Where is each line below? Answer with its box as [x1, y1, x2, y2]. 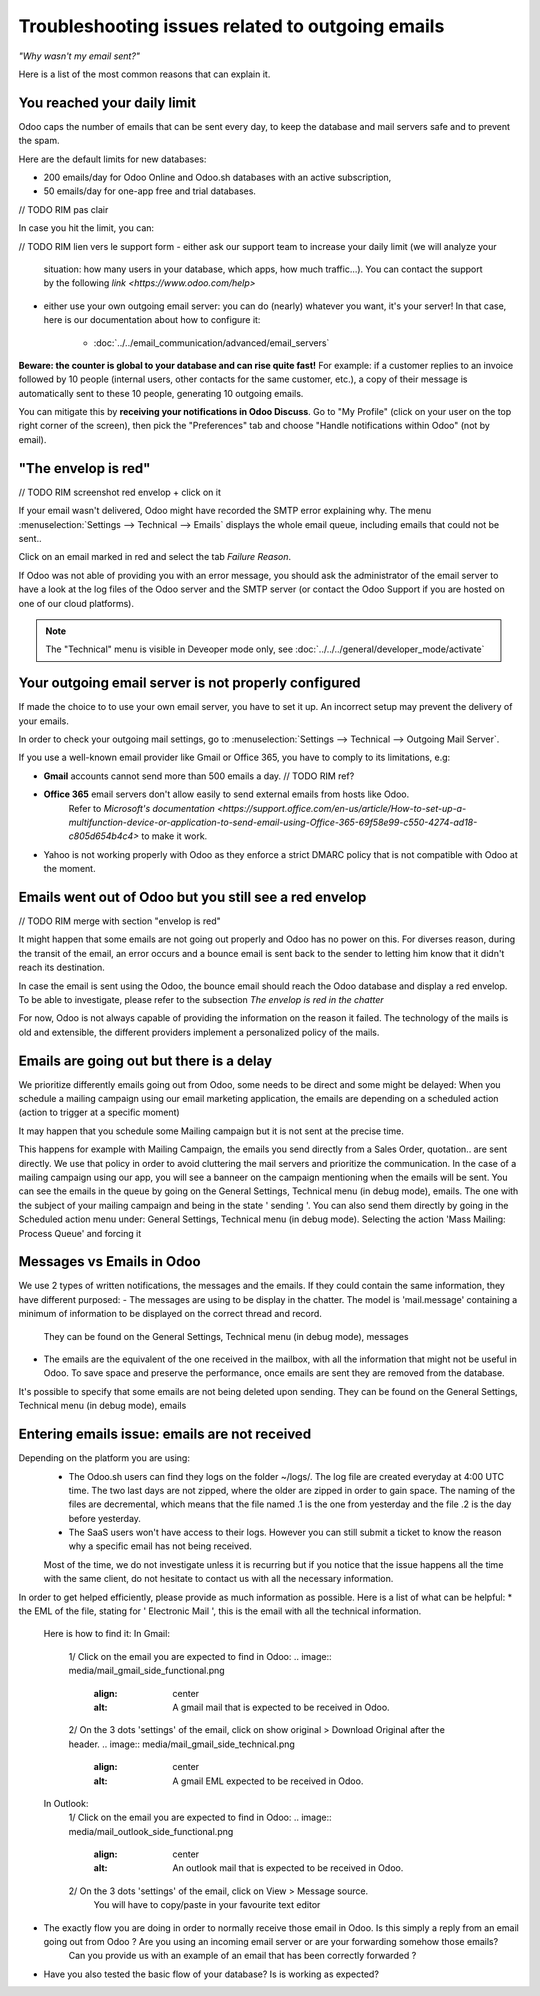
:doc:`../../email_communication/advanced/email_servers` [93, 336, 330, 349]
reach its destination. [18, 961, 105, 974]
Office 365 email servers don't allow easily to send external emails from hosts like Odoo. [43, 788, 410, 800]
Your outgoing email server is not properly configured [18, 675, 361, 692]
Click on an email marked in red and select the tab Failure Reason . [18, 551, 292, 563]
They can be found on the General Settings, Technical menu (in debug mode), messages [43, 1330, 409, 1342]
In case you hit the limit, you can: [18, 222, 155, 234]
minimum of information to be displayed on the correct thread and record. [18, 1308, 322, 1320]
